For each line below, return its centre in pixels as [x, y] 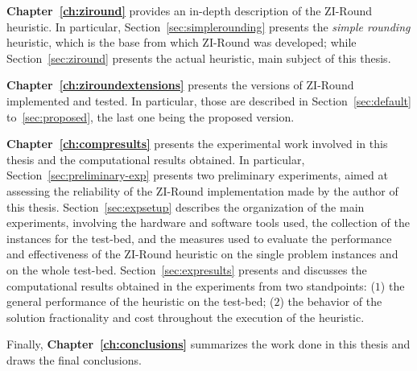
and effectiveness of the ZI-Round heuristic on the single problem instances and [202, 254]
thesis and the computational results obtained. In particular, [156, 159]
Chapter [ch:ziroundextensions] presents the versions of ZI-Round [180, 85]
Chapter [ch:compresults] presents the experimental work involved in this [197, 144]
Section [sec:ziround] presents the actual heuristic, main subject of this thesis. [199, 58]
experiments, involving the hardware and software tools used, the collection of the [208, 223]
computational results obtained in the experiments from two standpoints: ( [191, 285]
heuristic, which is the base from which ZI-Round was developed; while [182, 42]
